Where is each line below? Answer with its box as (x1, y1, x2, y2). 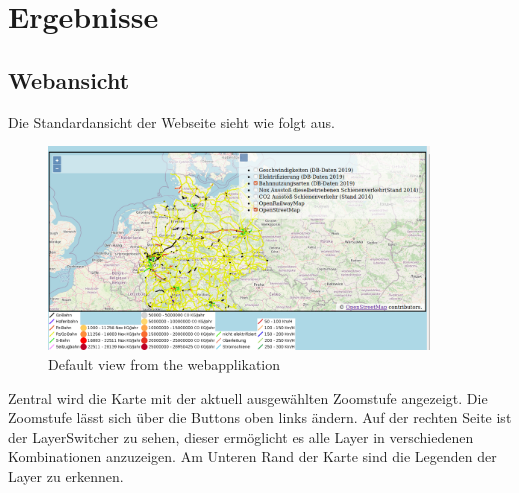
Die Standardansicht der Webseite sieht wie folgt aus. (8, 111, 335, 132)
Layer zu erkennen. (8, 465, 124, 486)
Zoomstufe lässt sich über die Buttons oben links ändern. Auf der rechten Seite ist (8, 407, 512, 428)
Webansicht (8, 64, 130, 95)
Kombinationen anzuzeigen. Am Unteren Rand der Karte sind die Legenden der (8, 446, 497, 467)
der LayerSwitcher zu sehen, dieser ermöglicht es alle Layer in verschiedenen (8, 426, 474, 447)
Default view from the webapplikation (48, 353, 281, 374)
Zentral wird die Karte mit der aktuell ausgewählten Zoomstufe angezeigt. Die (8, 387, 488, 408)
